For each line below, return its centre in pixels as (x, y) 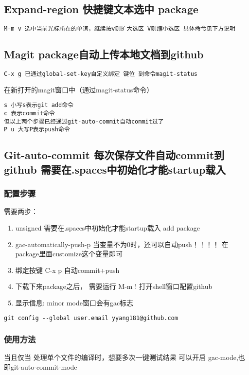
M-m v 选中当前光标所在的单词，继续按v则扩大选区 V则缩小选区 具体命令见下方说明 (120, 29)
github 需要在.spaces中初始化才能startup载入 (115, 169)
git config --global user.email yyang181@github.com (91, 318)
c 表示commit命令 (29, 113)
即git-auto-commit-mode (41, 366)
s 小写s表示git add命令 (39, 105)
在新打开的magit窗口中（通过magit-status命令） (79, 89)
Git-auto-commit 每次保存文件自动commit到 (114, 155)
